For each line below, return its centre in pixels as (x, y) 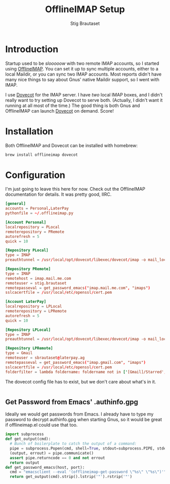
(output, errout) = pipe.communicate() (52, 453)
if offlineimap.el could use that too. (41, 425)
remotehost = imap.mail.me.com (38, 278)
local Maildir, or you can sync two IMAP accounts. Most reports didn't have (83, 74)
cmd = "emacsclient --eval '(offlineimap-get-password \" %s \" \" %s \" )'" (88, 472)
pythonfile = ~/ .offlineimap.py (39, 213)
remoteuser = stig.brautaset (36, 283)
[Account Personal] (26, 222)
